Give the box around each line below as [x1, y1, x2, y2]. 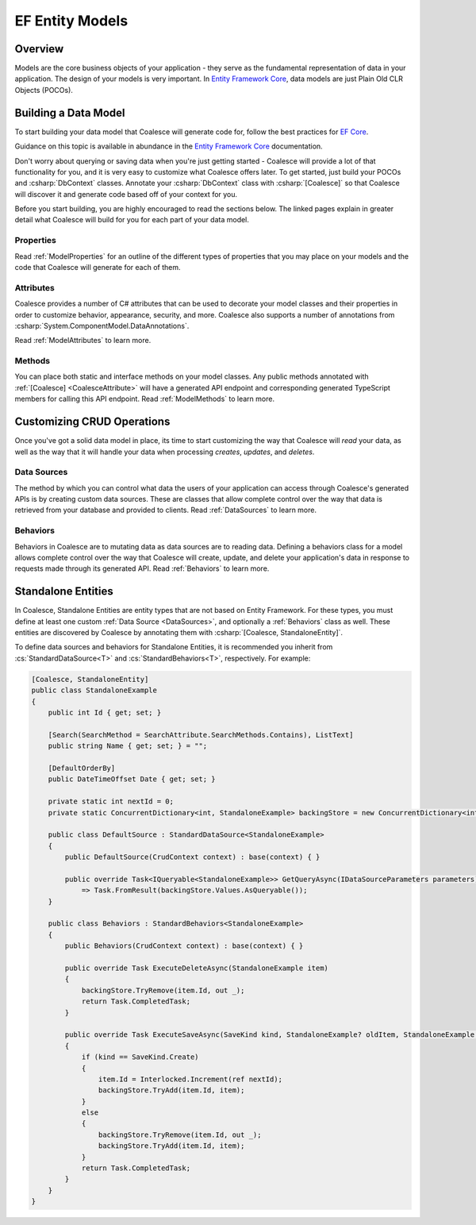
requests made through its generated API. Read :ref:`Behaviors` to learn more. [14, 564, 270, 573]
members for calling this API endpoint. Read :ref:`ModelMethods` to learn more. [14, 394, 275, 404]
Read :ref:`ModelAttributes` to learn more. [14, 336, 152, 345]
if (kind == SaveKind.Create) [81, 1053, 199, 1061]
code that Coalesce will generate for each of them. [14, 263, 181, 272]
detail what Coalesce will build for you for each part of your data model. [14, 215, 250, 225]
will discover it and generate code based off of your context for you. [14, 189, 238, 198]
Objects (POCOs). [14, 85, 73, 94]
